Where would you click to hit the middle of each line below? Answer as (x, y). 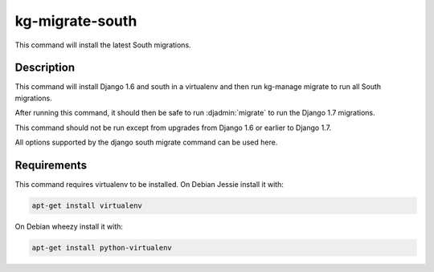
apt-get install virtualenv (87, 205)
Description (45, 68)
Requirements (51, 165)
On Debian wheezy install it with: (69, 226)
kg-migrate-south (76, 21)
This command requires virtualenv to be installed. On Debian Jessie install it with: (149, 184)
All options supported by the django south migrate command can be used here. (146, 142)
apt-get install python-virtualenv (102, 248)
